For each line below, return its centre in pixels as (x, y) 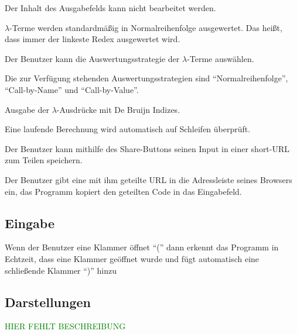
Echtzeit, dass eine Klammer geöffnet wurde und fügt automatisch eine (132, 258)
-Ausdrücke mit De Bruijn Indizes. (118, 109)
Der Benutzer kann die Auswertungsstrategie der (92, 58)
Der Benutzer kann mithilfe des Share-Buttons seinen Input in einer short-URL (147, 148)
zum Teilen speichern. (44, 160)
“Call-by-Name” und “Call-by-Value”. (72, 89)
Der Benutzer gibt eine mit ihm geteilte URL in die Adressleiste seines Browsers (148, 179)
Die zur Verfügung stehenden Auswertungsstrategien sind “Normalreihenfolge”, (146, 78)
